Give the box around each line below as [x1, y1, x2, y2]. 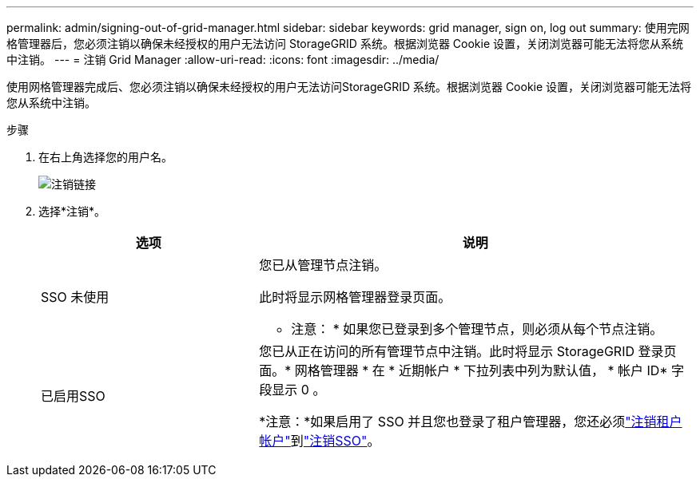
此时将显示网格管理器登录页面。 [259, 289, 451, 305]
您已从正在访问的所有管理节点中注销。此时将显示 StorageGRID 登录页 [259, 343, 677, 359]
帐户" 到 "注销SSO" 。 [259, 433, 380, 449]
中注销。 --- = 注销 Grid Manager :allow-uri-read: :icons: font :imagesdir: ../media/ [6, 53, 439, 66]
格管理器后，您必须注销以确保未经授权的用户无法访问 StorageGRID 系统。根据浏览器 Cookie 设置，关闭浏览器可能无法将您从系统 [6, 37, 684, 50]
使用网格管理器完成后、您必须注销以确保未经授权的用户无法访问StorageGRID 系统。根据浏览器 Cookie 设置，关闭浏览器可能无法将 [6, 80, 692, 93]
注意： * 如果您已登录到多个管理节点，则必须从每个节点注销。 [291, 321, 663, 337]
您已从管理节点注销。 [259, 257, 388, 273]
